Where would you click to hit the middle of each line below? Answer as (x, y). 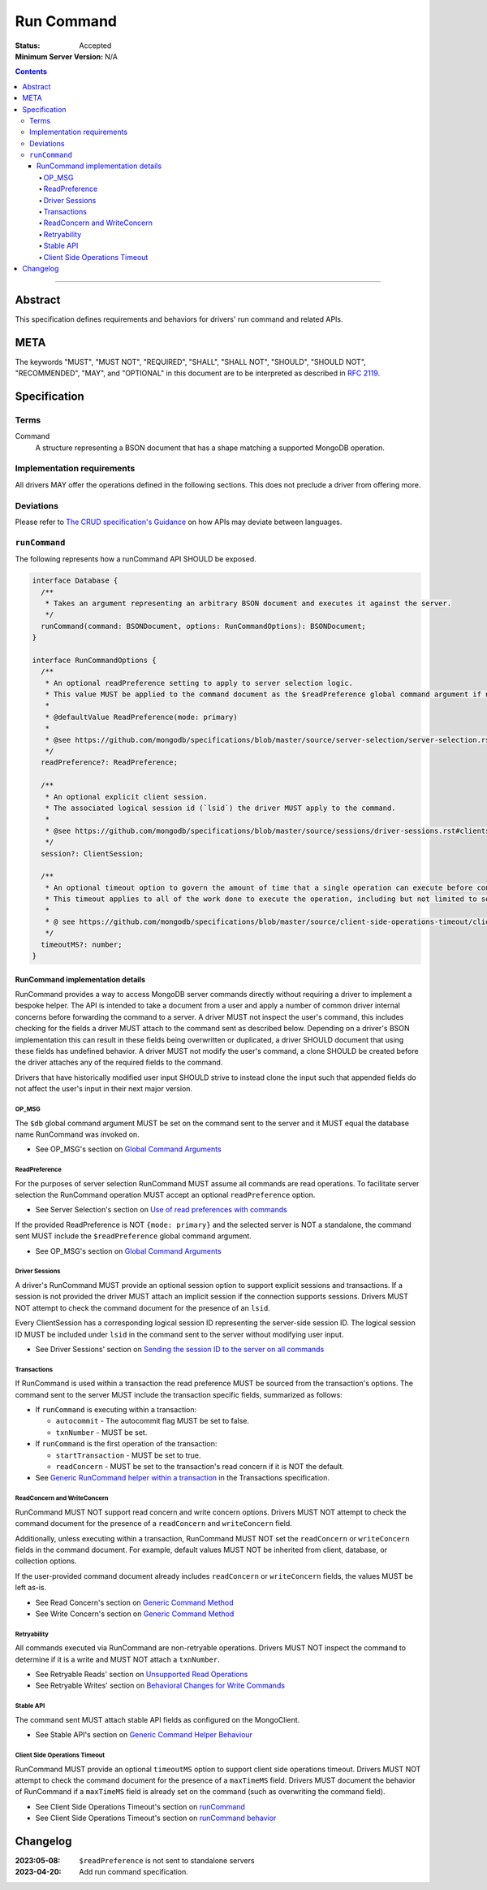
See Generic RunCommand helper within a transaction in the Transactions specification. (183, 1478)
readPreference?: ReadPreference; (110, 763)
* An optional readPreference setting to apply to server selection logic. (199, 683)
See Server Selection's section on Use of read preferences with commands (161, 1210)
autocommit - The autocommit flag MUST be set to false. (153, 1421)
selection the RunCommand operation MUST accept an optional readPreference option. (165, 1195)
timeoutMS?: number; (82, 944)
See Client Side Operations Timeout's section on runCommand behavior (156, 1818)
